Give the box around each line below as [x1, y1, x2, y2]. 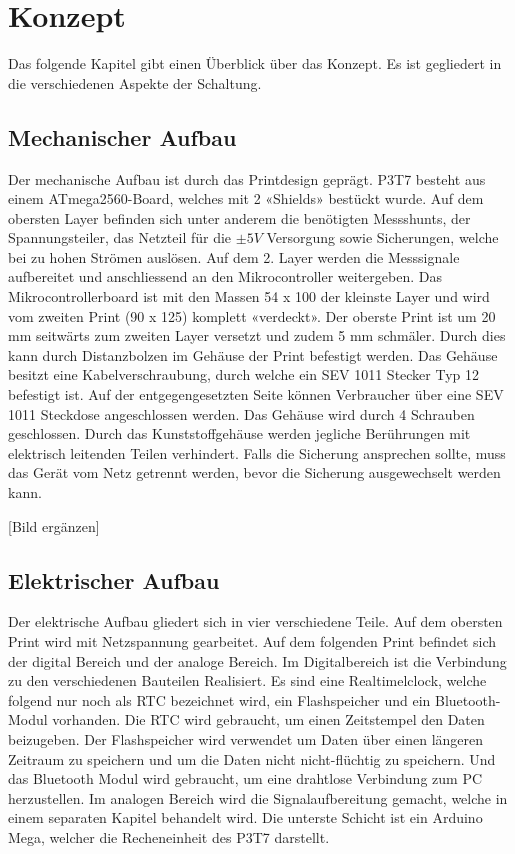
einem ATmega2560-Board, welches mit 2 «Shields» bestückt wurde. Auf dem [8, 188, 484, 209]
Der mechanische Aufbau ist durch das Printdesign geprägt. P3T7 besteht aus [8, 168, 486, 189]
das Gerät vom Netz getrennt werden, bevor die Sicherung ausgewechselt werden [8, 462, 501, 483]
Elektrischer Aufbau [8, 564, 220, 595]
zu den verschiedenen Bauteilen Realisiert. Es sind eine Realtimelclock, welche [8, 670, 487, 691]
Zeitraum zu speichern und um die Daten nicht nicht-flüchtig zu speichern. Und [8, 748, 496, 769]
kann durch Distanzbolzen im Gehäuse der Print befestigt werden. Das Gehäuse [8, 344, 498, 365]
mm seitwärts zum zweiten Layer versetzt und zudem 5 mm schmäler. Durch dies [8, 325, 506, 346]
